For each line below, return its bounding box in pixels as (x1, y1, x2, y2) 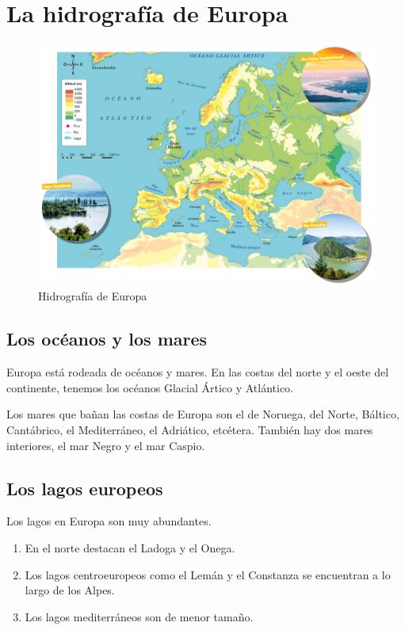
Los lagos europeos (6, 475, 163, 500)
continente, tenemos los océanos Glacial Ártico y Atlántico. (6, 379, 293, 395)
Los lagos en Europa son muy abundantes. (6, 513, 212, 529)
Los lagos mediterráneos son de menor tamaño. (25, 608, 254, 624)
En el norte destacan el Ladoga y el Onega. (25, 540, 235, 556)
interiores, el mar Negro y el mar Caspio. (6, 437, 205, 453)
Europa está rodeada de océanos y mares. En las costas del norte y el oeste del (6, 364, 389, 380)
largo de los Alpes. (25, 582, 115, 598)
